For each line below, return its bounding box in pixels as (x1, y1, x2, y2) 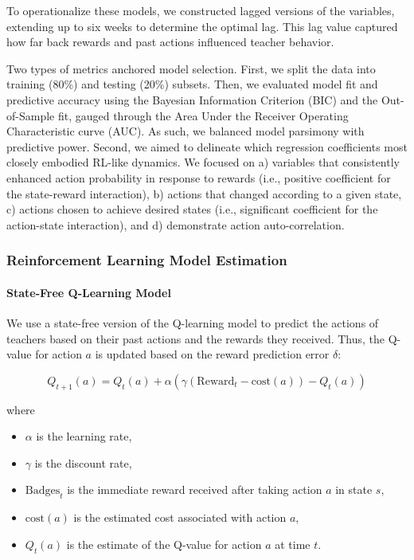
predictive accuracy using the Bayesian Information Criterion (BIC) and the (6, 91, 378, 108)
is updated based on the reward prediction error (95, 346, 330, 362)
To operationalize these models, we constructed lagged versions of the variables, (6, 2, 395, 18)
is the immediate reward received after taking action (67, 481, 322, 498)
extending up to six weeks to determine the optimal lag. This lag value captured (6, 18, 398, 34)
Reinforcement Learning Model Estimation (6, 250, 287, 270)
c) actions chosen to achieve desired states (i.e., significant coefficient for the (6, 201, 378, 217)
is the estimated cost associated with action (73, 509, 287, 526)
